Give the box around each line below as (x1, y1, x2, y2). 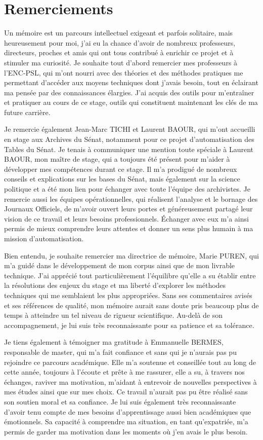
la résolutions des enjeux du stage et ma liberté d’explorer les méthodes (4, 280, 226, 290)
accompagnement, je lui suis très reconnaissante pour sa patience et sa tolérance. (4, 319, 254, 330)
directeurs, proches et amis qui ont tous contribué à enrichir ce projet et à (4, 47, 234, 58)
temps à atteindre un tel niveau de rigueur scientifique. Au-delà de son (4, 310, 223, 320)
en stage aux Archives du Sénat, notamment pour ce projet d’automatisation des (4, 134, 254, 144)
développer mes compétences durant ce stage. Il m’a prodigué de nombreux (4, 163, 237, 174)
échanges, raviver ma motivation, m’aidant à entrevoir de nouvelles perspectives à (4, 376, 257, 387)
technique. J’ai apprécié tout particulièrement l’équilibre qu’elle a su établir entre (4, 270, 256, 280)
